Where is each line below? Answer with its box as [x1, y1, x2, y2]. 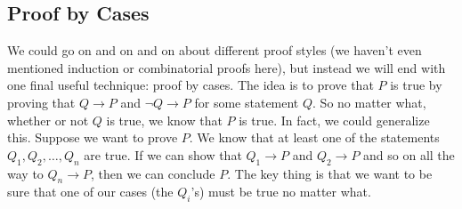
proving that [7, 92, 76, 111]
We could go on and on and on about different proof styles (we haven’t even [7, 41, 422, 60]
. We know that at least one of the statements [189, 128, 440, 147]
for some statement [194, 92, 299, 111]
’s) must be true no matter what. [190, 182, 371, 201]
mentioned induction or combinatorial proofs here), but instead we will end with [7, 58, 446, 76]
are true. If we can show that [84, 145, 242, 164]
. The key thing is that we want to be [227, 164, 433, 182]
